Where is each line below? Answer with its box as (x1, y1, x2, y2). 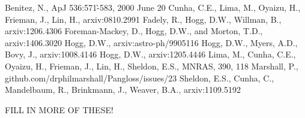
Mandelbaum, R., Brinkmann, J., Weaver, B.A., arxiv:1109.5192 (5, 83, 241, 96)
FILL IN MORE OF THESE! (5, 103, 113, 116)
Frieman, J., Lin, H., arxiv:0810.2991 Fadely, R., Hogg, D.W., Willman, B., (5, 13, 282, 25)
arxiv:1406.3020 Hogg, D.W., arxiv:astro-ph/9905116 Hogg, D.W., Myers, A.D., (5, 36, 298, 49)
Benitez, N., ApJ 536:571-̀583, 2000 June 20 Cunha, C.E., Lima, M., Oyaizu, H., (5, 1, 301, 13)
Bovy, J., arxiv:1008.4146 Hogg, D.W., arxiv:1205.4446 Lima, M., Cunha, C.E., (5, 48, 296, 60)
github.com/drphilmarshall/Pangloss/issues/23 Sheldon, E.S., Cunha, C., (5, 71, 274, 84)
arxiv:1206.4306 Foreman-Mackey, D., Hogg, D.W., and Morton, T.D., (5, 25, 263, 37)
